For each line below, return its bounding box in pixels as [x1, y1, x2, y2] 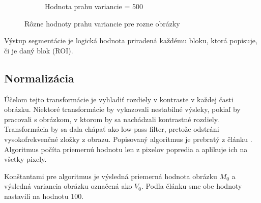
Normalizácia [4, 70, 74, 85]
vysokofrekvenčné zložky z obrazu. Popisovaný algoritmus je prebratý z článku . [4, 133, 252, 144]
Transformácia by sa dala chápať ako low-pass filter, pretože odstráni [4, 124, 219, 134]
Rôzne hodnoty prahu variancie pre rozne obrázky [24, 18, 180, 28]
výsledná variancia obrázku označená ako [4, 181, 132, 191]
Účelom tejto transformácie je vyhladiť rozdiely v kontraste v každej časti [4, 94, 234, 104]
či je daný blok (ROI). [4, 45, 73, 55]
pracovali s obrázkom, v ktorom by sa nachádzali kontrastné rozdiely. [4, 113, 219, 124]
